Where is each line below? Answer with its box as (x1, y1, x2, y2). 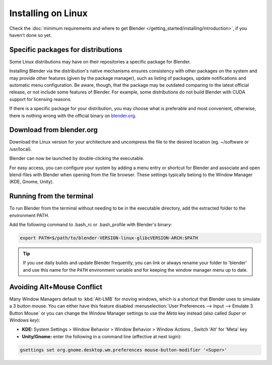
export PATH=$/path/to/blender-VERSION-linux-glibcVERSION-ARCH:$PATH (20, 235, 198, 241)
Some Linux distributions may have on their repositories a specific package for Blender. (9, 59, 191, 65)
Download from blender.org (9, 126, 98, 134)
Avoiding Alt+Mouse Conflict (9, 283, 103, 291)
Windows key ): (9, 317, 40, 323)
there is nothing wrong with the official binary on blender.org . (9, 113, 137, 119)
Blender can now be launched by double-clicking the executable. (9, 155, 145, 162)
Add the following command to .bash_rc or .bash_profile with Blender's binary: (9, 222, 172, 228)
